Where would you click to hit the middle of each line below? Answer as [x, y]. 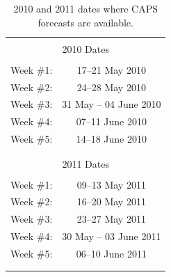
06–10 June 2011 [111, 253]
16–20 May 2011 [111, 201]
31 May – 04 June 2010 [112, 104]
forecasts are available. [85, 22]
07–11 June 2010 [111, 121]
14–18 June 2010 [111, 139]
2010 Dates [85, 48]
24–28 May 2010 [111, 87]
